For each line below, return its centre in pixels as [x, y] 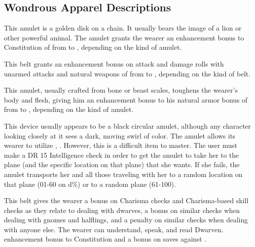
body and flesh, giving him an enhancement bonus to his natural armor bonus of [126, 99]
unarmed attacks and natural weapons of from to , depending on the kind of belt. [127, 73]
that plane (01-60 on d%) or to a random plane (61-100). [90, 184]
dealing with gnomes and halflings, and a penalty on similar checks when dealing [126, 220]
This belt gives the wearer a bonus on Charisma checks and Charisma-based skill [126, 200]
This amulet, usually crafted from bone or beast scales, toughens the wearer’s [121, 90]
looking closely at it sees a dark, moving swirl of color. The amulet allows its [120, 135]
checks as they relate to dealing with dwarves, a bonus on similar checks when [122, 210]
